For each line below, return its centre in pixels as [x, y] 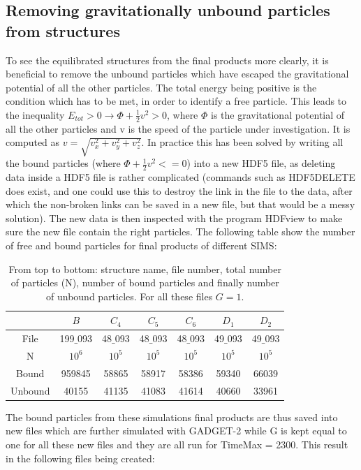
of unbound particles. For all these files [130, 296]
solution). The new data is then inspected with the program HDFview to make [174, 218]
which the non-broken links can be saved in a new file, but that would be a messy [180, 204]
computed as [33, 142]
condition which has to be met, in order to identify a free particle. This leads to [176, 101]
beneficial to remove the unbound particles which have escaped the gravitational [177, 74]
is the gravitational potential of [278, 114]
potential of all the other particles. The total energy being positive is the [161, 87]
